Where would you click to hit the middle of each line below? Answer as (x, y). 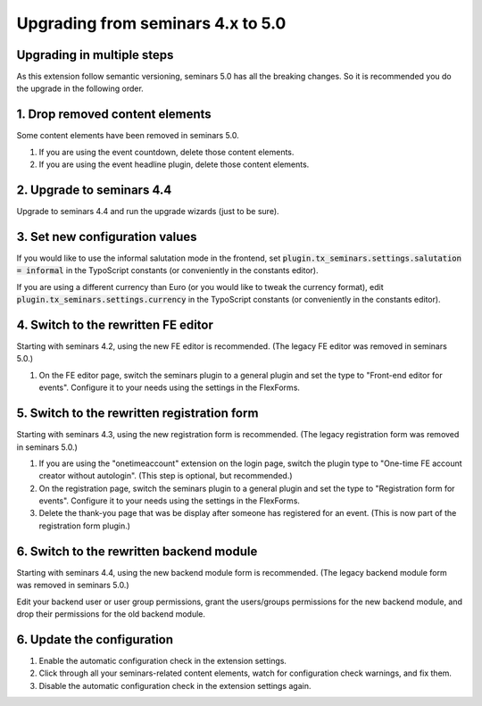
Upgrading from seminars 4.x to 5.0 (151, 23)
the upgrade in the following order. (80, 88)
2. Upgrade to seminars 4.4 (94, 190)
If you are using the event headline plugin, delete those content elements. (174, 164)
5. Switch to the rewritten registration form (137, 414)
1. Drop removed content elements (114, 115)
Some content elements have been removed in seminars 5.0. (128, 136)
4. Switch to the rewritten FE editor (115, 324)
